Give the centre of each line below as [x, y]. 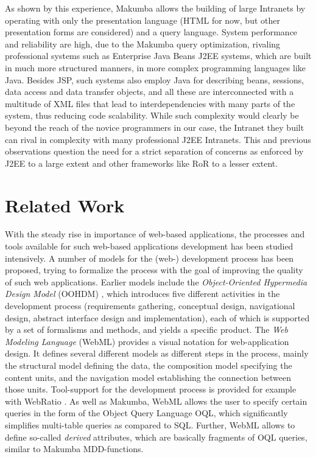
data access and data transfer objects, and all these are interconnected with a [149, 92]
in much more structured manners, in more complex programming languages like [155, 67]
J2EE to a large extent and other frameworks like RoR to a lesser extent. [142, 163]
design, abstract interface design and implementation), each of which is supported [157, 317]
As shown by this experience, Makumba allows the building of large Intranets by [155, 8]
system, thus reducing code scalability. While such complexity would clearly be [152, 115]
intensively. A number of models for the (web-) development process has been [149, 258]
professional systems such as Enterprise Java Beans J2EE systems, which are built [158, 56]
